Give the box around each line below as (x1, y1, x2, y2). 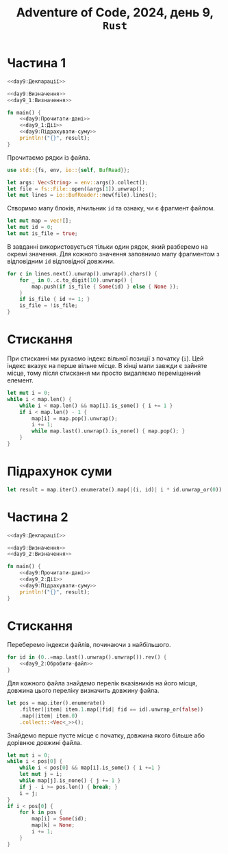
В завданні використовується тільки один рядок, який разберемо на (7, 242, 208, 251)
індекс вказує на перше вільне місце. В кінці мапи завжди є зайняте (7, 362, 207, 369)
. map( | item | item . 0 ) (19, 712, 78, 719)
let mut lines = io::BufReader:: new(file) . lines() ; (7, 192, 157, 199)
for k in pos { (19, 809, 63, 816)
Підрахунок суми (7, 464, 112, 479)
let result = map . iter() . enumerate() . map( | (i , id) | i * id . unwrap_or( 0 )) (7, 486, 223, 493)
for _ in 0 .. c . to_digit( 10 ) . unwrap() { (19, 276, 134, 284)
